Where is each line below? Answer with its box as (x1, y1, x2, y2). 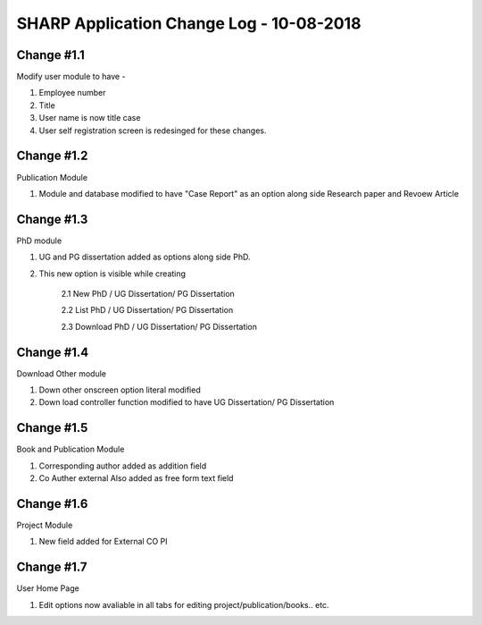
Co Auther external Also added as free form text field (38, 473, 234, 484)
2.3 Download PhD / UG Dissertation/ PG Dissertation (61, 321, 258, 332)
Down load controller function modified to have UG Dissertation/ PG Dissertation (38, 397, 335, 408)
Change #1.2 (16, 148, 88, 164)
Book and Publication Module (16, 443, 125, 455)
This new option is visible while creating (38, 268, 187, 279)
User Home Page (16, 583, 79, 594)
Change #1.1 (16, 47, 85, 63)
